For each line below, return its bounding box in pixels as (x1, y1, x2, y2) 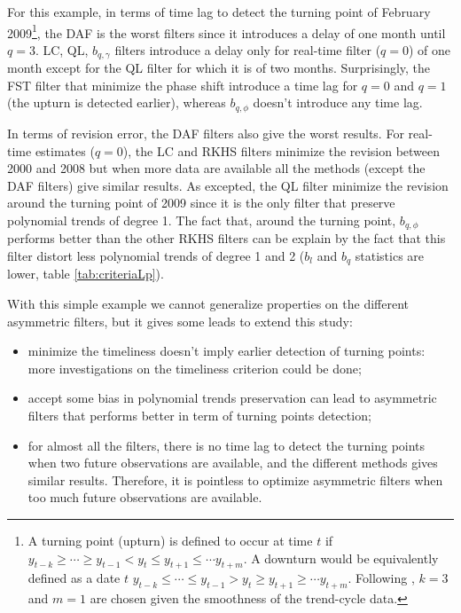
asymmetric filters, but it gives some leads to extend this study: (7, 311, 353, 330)
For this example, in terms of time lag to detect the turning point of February (7, 3, 431, 20)
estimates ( (35, 141, 95, 160)
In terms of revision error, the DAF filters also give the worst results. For (7, 123, 404, 142)
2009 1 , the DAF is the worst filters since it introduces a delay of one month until (7, 20, 446, 42)
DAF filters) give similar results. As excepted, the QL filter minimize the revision (7, 176, 449, 194)
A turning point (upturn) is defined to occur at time (27, 530, 313, 549)
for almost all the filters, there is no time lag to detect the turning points (27, 436, 426, 454)
